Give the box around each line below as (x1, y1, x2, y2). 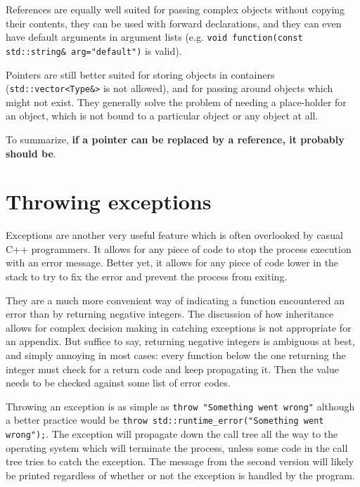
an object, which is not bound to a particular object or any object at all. (6, 108, 319, 123)
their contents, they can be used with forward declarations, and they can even (6, 15, 342, 30)
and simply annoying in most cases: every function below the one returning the (6, 348, 346, 362)
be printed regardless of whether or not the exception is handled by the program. (6, 467, 355, 482)
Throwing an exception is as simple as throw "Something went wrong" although (6, 398, 355, 413)
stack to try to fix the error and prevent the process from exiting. (6, 269, 288, 284)
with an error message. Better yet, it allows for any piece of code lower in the (6, 255, 339, 270)
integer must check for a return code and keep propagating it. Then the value (6, 361, 339, 376)
